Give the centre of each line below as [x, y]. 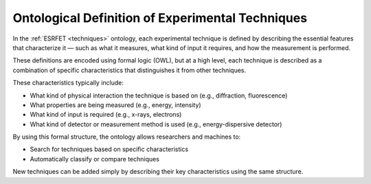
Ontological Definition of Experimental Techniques [160, 18]
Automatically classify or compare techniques [94, 159]
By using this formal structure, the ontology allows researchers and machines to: [127, 137]
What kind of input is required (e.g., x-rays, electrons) [106, 115]
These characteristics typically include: [68, 83]
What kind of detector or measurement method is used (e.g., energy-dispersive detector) [156, 124]
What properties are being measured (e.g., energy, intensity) [116, 105]
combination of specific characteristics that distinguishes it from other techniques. [130, 70]
